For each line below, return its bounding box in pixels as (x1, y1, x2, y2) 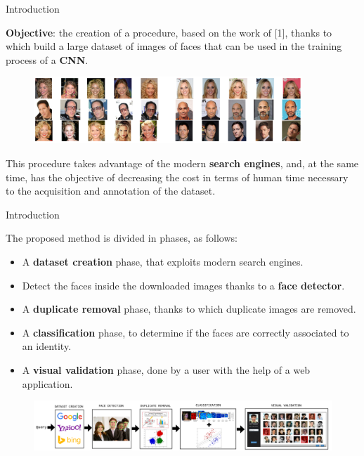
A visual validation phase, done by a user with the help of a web (22, 362, 311, 377)
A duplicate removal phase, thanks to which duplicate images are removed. (22, 301, 356, 316)
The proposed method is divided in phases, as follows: (6, 230, 238, 245)
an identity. (22, 339, 72, 353)
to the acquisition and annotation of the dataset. (6, 183, 216, 198)
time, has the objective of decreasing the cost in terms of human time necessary (6, 169, 349, 184)
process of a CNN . (6, 52, 89, 67)
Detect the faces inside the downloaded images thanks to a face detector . (22, 278, 345, 292)
